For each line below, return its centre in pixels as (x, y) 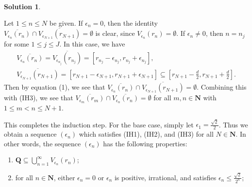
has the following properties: (145, 143)
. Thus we (233, 124)
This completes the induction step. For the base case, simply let (99, 124)
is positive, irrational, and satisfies (165, 177)
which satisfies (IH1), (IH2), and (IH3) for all (146, 134)
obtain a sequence (30, 134)
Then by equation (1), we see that (55, 87)
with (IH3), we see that (39, 98)
